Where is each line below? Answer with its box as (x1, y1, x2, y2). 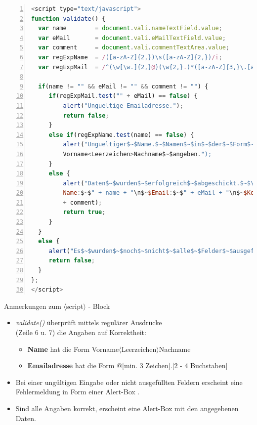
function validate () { (31, 15, 106, 22)
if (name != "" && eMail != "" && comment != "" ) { (38, 83, 209, 90)
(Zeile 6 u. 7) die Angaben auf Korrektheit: (15, 327, 146, 337)
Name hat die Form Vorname (27, 343, 119, 354)
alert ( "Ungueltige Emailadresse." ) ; (63, 102, 183, 109)
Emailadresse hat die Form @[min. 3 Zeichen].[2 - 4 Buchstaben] (27, 360, 228, 371)
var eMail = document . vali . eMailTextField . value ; (38, 34, 226, 42)
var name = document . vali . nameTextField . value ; (38, 25, 222, 32)
